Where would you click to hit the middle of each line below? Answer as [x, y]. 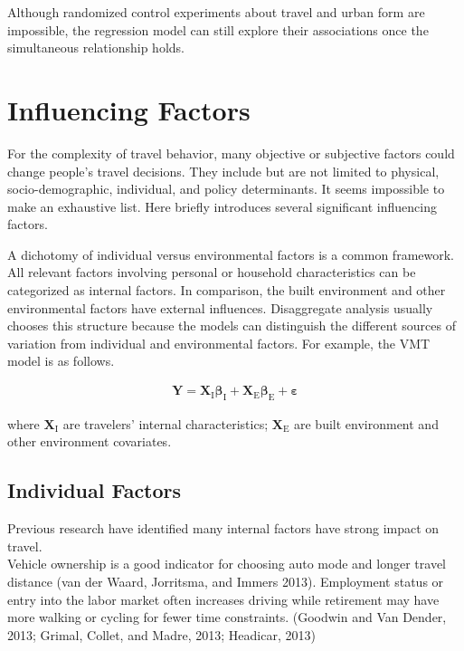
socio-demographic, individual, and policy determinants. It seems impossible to [226, 189]
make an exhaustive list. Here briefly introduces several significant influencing [222, 206]
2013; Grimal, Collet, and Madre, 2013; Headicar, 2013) [161, 634]
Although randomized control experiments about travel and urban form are [216, 12]
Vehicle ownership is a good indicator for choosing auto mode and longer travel [227, 564]
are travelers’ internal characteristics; [166, 423]
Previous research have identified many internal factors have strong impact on [223, 528]
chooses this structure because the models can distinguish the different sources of [232, 325]
